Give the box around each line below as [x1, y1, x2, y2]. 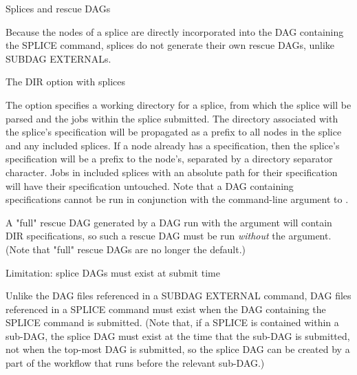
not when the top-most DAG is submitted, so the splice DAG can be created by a [6, 342, 350, 356]
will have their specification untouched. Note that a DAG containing [6, 178, 294, 193]
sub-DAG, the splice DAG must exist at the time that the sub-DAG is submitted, [6, 328, 350, 343]
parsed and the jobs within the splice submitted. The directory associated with [6, 111, 338, 125]
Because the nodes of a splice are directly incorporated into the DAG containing [6, 24, 344, 39]
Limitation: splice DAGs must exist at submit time [6, 265, 220, 279]
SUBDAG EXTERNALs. [6, 51, 111, 65]
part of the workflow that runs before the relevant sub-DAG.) [6, 356, 265, 370]
